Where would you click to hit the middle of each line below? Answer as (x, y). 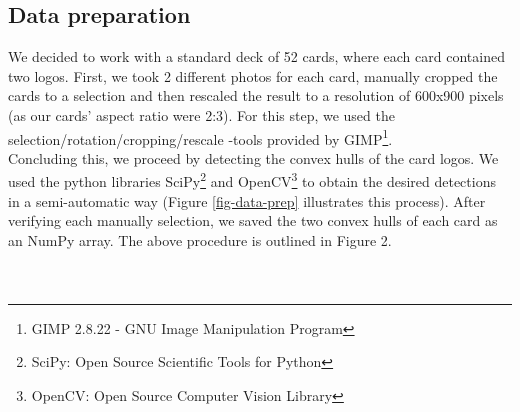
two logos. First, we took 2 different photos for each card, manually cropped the (253, 75)
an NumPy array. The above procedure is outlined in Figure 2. (200, 239)
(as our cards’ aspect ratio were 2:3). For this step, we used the (201, 114)
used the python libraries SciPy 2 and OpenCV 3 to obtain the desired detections (252, 180)
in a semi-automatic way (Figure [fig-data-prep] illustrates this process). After (247, 200)
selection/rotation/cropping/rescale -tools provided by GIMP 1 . (200, 137)
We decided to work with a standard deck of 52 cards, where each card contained (256, 56)
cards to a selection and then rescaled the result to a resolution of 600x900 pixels (256, 95)
